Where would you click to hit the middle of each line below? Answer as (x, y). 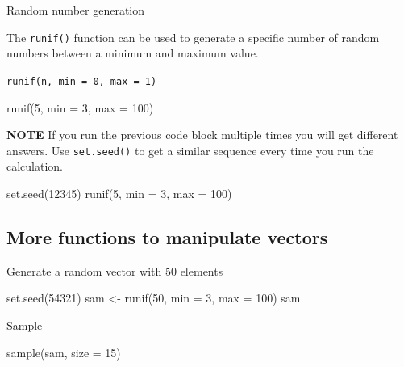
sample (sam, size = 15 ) (64, 352)
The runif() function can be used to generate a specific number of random (193, 37)
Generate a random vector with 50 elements (115, 270)
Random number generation (76, 10)
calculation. (35, 166)
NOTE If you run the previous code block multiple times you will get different (202, 135)
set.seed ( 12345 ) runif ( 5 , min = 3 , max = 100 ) (119, 193)
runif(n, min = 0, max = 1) (82, 81)
